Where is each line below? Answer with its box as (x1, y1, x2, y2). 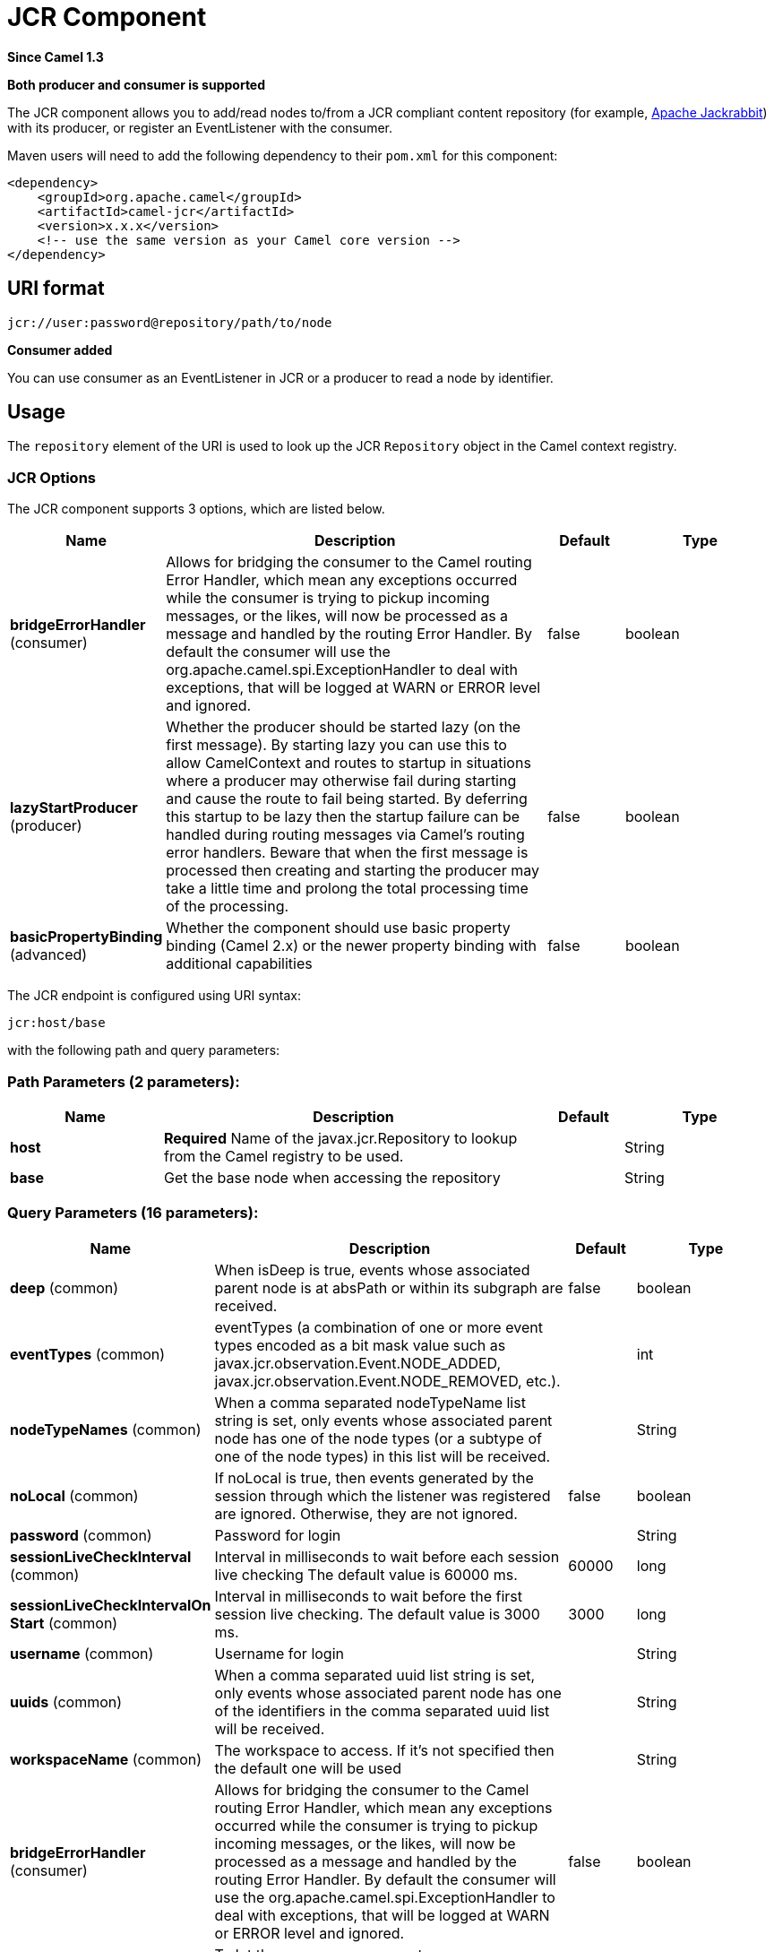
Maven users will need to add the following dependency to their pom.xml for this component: (7, 147, 558, 163)
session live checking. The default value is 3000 (214, 1604, 540, 1623)
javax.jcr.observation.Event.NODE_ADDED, (214, 1353, 502, 1372)
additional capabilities (166, 954, 313, 973)
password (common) (10, 1525, 152, 1544)
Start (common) (10, 1613, 118, 1632)
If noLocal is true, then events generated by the (214, 1468, 534, 1487)
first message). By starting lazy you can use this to (166, 736, 507, 755)
